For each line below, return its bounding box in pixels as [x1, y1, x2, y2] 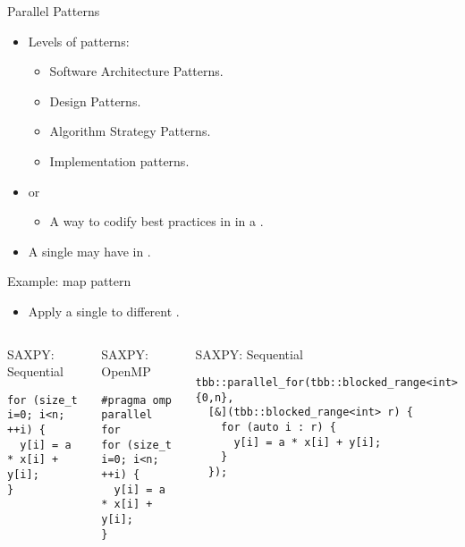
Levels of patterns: [28, 31, 130, 50]
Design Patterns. [49, 91, 141, 110]
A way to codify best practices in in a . [49, 212, 264, 231]
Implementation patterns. [49, 151, 190, 170]
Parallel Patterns [7, 2, 100, 20]
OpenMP [101, 362, 151, 381]
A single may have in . [28, 241, 151, 260]
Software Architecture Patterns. [49, 62, 224, 80]
